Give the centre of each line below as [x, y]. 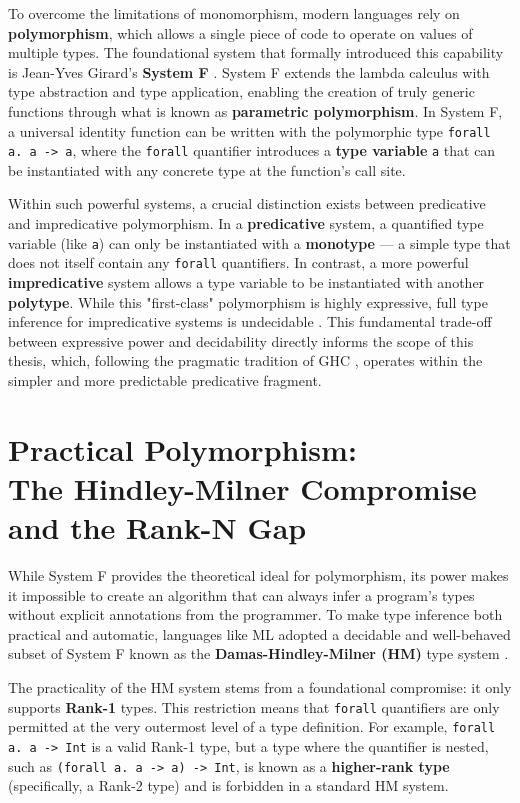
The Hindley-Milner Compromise [242, 487]
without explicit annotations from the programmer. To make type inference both [255, 614]
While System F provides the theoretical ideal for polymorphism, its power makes [258, 575]
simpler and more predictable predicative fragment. [165, 379]
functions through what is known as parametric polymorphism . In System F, [255, 110]
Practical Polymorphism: [182, 448]
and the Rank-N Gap [157, 527]
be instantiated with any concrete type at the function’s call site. [207, 169]
